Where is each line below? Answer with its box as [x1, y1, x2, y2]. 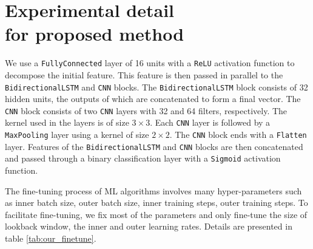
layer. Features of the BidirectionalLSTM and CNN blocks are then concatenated [5, 140, 303, 152]
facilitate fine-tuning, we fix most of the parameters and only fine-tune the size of [5, 208, 308, 220]
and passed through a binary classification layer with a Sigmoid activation [5, 152, 281, 165]
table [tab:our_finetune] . [5, 232, 96, 245]
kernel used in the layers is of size [5, 116, 129, 129]
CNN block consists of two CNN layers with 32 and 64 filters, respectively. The [5, 104, 288, 117]
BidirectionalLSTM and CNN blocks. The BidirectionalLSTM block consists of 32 [5, 80, 308, 93]
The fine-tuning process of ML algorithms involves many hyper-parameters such [5, 184, 302, 197]
